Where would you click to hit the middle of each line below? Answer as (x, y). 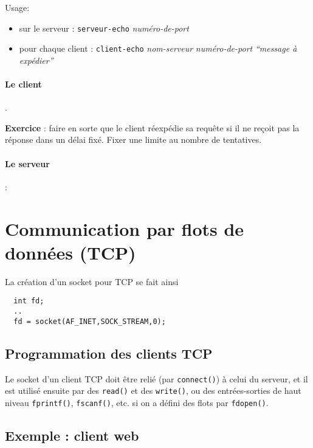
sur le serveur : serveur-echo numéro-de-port (104, 28)
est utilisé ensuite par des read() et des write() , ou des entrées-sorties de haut (153, 391)
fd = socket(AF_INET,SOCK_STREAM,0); (90, 321)
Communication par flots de (125, 228)
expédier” (36, 60)
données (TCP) (71, 252)
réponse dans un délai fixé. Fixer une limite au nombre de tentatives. (133, 140)
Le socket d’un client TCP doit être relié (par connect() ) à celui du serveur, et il (156, 378)
